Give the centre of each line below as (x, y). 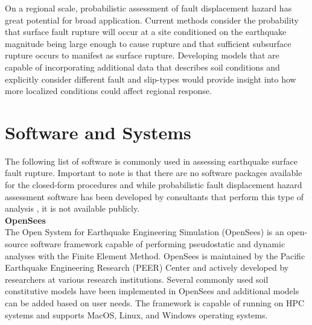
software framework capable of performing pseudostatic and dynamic (158, 244)
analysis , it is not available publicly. (72, 208)
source (17, 244)
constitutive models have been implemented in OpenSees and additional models (152, 291)
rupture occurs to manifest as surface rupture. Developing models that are (142, 55)
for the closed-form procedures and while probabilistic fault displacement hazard (154, 185)
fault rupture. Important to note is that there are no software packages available (154, 173)
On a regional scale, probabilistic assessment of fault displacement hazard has (148, 8)
